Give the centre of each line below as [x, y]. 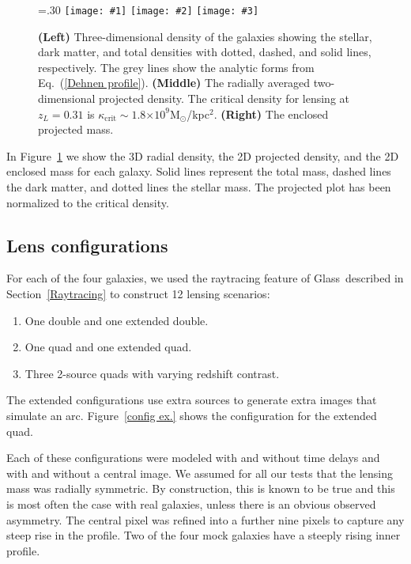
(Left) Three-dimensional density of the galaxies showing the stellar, [205, 36]
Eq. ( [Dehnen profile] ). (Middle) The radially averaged [174, 83]
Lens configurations [87, 245]
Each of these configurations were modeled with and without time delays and [193, 458]
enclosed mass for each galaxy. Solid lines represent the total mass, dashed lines [199, 171]
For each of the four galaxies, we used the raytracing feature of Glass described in [205, 278]
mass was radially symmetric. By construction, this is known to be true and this [201, 488]
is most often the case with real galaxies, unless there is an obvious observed [191, 503]
